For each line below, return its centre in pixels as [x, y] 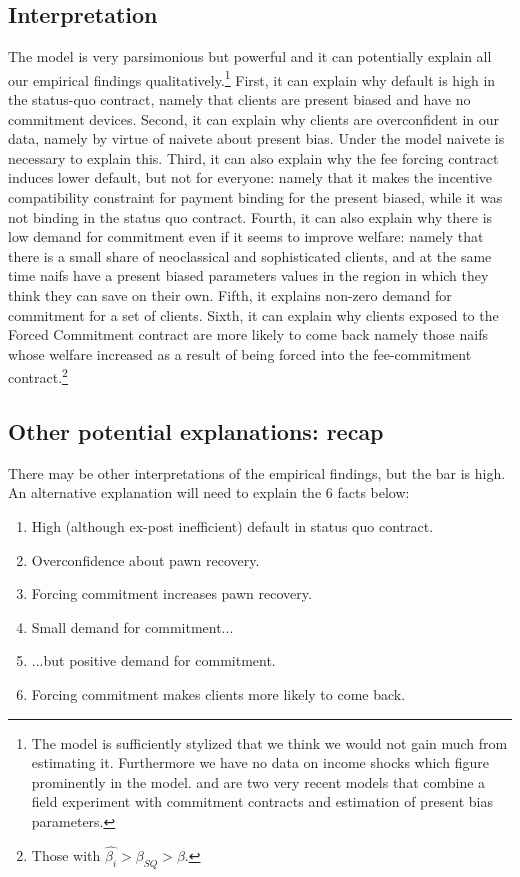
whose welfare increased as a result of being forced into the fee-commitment [240, 353]
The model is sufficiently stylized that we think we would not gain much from [269, 742]
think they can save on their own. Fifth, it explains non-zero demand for [230, 294]
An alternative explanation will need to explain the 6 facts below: [209, 492]
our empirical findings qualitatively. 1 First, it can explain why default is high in [252, 78]
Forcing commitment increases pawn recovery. [171, 593]
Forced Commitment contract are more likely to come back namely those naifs [248, 334]
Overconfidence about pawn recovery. [145, 559]
